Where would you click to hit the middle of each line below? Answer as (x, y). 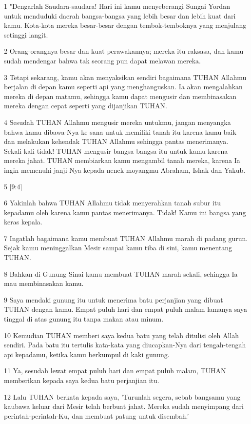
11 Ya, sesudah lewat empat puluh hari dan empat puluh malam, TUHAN (115, 371)
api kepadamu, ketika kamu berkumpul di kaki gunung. (87, 354)
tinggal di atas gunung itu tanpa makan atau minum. (84, 319)
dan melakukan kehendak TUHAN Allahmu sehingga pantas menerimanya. (116, 141)
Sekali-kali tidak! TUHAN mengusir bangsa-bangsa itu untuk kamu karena (116, 151)
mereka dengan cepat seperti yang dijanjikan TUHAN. (86, 106)
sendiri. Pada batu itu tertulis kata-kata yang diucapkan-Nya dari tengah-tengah (125, 345)
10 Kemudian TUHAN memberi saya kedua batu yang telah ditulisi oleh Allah (122, 335)
